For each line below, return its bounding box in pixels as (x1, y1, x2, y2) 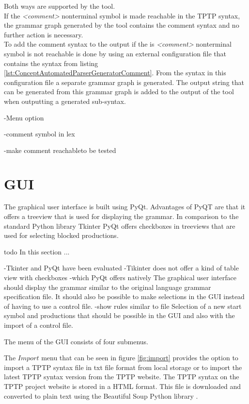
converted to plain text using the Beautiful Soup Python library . (4, 390, 198, 401)
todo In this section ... (4, 246, 70, 256)
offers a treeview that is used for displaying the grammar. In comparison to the (4, 211, 239, 221)
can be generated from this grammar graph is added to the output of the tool (4, 86, 234, 97)
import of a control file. (4, 320, 73, 330)
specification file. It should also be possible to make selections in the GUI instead (4, 291, 245, 302)
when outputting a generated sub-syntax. (4, 96, 126, 106)
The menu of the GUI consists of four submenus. (4, 336, 149, 346)
